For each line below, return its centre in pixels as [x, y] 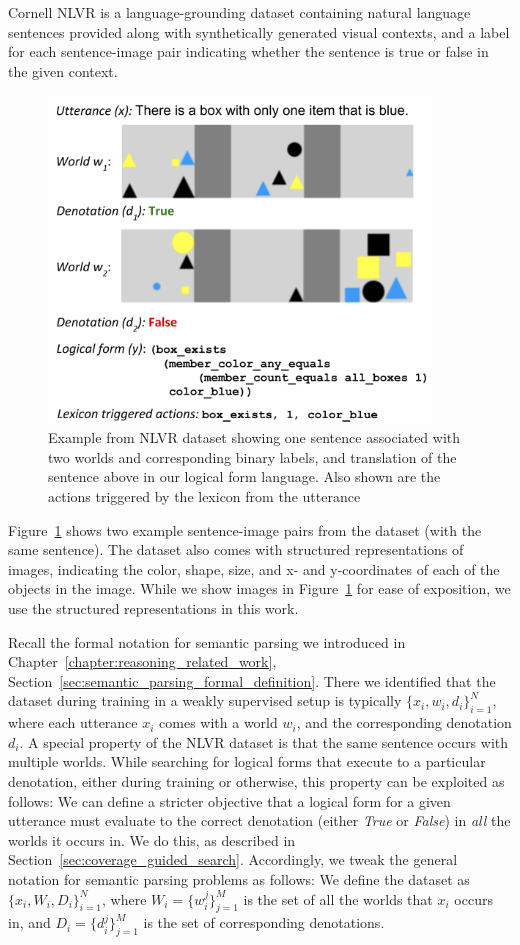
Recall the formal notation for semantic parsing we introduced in [207, 641]
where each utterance [73, 722]
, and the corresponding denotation [404, 722]
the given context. [63, 70]
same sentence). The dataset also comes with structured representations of [236, 549]
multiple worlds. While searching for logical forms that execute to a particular [247, 761]
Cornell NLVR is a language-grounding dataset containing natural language [239, 12]
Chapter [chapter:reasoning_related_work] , [142, 661]
